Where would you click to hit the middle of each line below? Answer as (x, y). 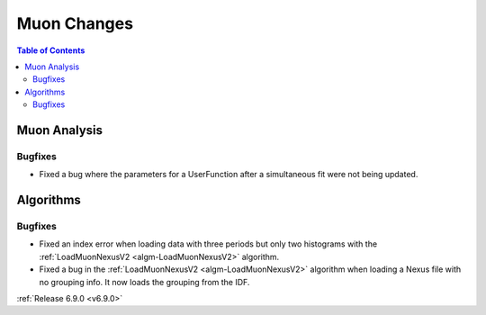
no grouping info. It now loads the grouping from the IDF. (144, 282)
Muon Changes (75, 23)
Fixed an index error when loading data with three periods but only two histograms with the (208, 244)
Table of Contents (51, 50)
